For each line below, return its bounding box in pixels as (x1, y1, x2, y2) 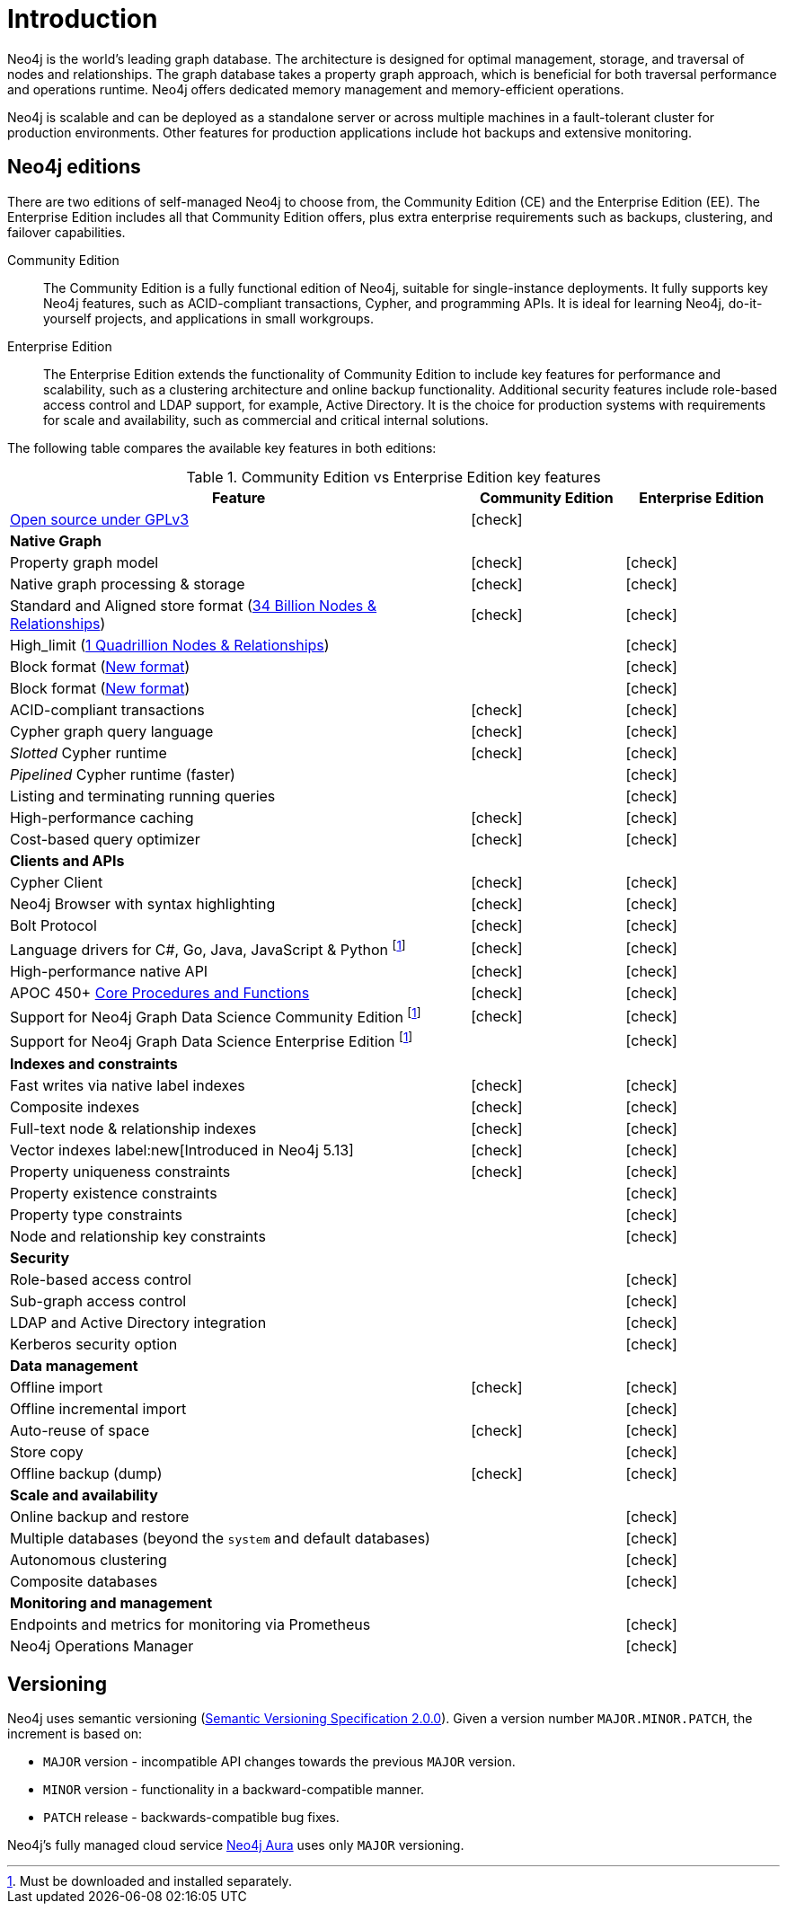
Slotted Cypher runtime (10, 743, 167, 762)
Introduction (7, 4, 158, 34)
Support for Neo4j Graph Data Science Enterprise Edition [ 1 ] (10, 1030, 413, 1051)
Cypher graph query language (10, 721, 214, 740)
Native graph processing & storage (10, 574, 245, 593)
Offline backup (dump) (10, 1464, 163, 1482)
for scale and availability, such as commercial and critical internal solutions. (43, 411, 489, 428)
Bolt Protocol (10, 916, 97, 934)
